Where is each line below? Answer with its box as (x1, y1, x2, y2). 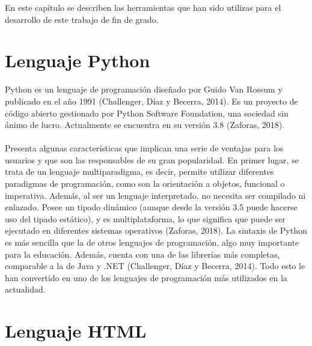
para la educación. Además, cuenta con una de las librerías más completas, (5, 247, 280, 260)
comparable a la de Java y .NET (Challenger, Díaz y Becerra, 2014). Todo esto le (5, 259, 305, 272)
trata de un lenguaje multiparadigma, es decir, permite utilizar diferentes (5, 165, 274, 178)
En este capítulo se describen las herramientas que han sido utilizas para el (5, 1, 281, 13)
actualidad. (5, 283, 46, 296)
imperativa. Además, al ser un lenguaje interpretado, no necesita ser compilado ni (5, 189, 306, 201)
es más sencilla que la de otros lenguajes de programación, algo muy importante (5, 236, 299, 249)
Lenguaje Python (5, 48, 150, 73)
